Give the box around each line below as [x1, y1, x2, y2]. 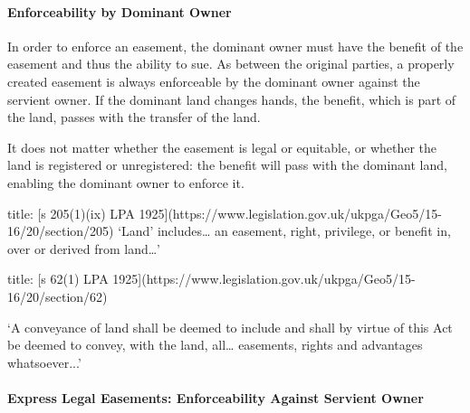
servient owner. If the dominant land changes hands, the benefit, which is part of [7, 89, 456, 108]
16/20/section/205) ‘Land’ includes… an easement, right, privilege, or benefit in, [7, 221, 451, 240]
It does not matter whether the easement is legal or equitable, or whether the [7, 137, 437, 156]
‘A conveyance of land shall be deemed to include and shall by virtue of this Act [7, 317, 453, 336]
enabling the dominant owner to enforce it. [7, 173, 245, 192]
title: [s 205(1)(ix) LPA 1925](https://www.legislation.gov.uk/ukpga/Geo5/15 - [7, 203, 442, 222]
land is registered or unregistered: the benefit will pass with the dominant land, [7, 155, 447, 174]
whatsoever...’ [7, 352, 82, 371]
